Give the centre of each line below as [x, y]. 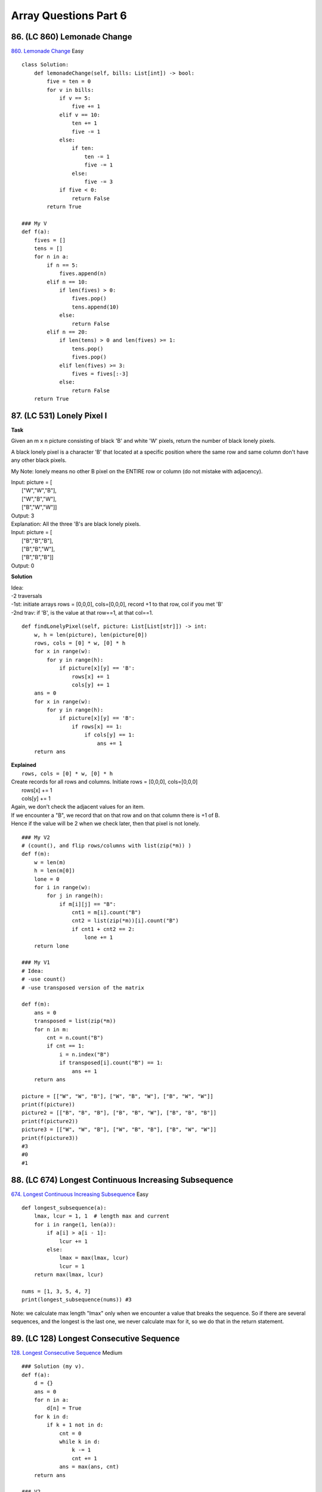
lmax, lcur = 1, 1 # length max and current [102, 1216]
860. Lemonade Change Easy [47, 51]
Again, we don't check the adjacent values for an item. [78, 807]
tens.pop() [88, 349]
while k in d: [80, 1442]
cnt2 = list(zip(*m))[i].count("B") [125, 921]
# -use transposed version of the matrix [83, 987]
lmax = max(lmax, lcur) [94, 1258]
